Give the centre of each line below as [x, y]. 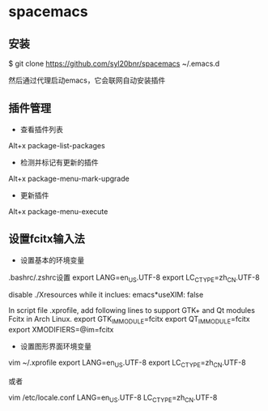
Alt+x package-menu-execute [58, 211]
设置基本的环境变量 [52, 260]
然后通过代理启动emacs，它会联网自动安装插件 [87, 80]
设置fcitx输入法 [47, 239]
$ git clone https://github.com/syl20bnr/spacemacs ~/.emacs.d [114, 64]
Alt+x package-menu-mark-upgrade [69, 178]
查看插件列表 [41, 129]
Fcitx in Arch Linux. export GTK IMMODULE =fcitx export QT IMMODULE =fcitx [129, 320]
